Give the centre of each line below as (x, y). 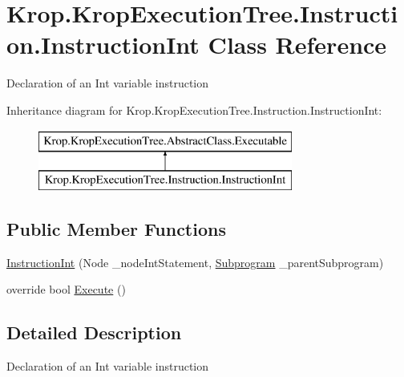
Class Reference (297, 45)
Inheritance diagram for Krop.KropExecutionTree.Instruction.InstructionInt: (194, 109)
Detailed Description (94, 332)
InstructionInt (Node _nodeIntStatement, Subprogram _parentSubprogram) (195, 262)
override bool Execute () (66, 289)
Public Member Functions (116, 229)
